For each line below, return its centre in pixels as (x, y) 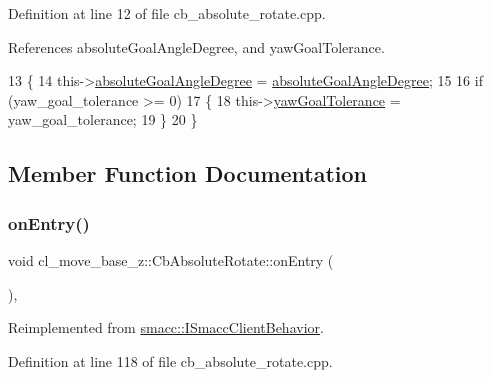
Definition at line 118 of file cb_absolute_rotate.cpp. (170, 360)
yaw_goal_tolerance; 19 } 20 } (103, 119)
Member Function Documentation (188, 173)
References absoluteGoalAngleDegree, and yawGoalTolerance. (196, 46)
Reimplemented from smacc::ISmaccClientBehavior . (166, 327)
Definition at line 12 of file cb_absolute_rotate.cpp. (167, 13)
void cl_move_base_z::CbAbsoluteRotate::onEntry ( (171, 259)
